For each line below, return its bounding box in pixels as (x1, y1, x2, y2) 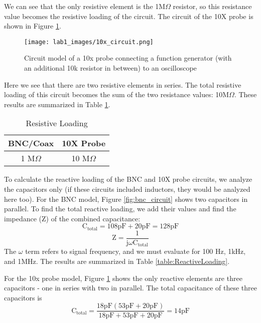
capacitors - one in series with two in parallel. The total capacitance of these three (4, 282, 257, 293)
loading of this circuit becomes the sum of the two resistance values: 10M (4, 89, 229, 100)
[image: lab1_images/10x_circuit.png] (24, 38, 154, 46)
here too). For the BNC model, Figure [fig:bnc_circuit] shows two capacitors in (4, 193, 248, 204)
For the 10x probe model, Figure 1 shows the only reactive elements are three (4, 272, 242, 283)
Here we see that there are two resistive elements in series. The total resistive (4, 79, 241, 90)
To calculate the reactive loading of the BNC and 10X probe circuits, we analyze (4, 174, 252, 184)
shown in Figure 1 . (4, 21, 61, 31)
